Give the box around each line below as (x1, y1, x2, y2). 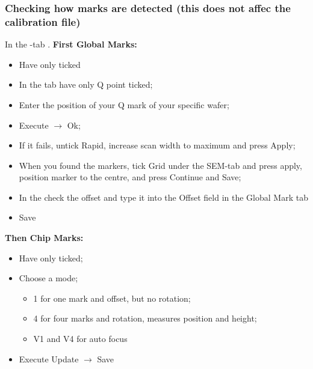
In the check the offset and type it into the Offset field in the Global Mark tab (19, 191, 308, 203)
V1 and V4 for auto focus (33, 332, 128, 345)
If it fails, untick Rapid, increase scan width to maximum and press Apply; (19, 139, 296, 151)
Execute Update (19, 352, 79, 365)
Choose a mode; (19, 272, 78, 284)
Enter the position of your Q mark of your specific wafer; (19, 98, 229, 111)
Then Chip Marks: (5, 231, 84, 244)
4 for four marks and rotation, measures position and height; (33, 312, 257, 325)
